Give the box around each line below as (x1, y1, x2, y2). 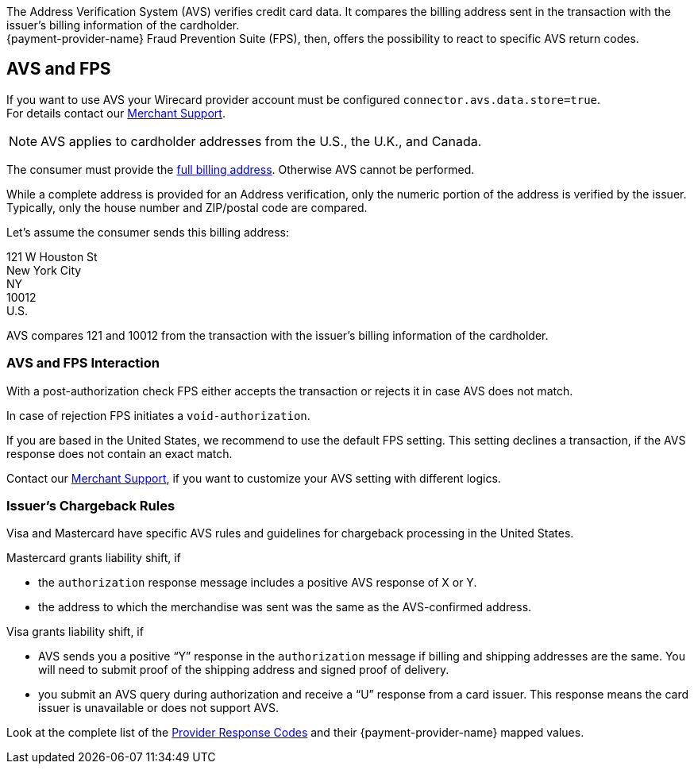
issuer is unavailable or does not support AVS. (38, 701, 279, 715)
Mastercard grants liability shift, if (6, 551, 181, 565)
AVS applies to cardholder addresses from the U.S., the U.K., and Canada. (40, 133, 482, 149)
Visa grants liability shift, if (6, 625, 144, 639)
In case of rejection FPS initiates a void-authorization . (6, 408, 310, 422)
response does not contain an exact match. (6, 446, 233, 460)
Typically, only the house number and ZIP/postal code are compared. (6, 200, 368, 214)
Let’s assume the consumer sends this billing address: (6, 225, 290, 239)
